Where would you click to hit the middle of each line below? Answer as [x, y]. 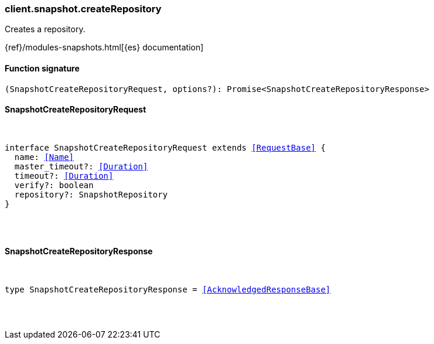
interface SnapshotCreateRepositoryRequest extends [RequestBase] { [165, 147]
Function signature [42, 68]
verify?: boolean [54, 185]
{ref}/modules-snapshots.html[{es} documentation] [104, 47]
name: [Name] [44, 157]
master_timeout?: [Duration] [81, 166]
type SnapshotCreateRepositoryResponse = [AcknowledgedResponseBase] [168, 290]
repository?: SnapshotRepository [91, 194]
